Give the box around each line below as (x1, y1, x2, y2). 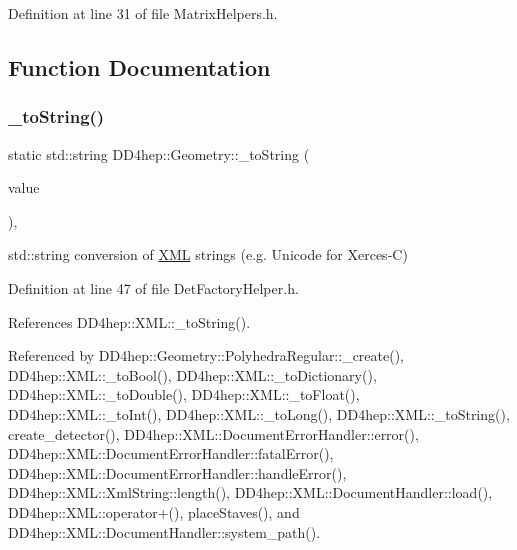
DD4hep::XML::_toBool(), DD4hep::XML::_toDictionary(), (8, 364, 377, 385)
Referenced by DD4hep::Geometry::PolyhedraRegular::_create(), (8, 345, 405, 366)
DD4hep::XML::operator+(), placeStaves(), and (8, 501, 300, 522)
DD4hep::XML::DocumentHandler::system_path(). (8, 521, 321, 542)
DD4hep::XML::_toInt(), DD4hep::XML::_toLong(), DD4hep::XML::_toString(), (8, 403, 510, 424)
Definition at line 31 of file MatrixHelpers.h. (8, 3, 278, 23)
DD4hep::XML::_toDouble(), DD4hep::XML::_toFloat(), (8, 384, 360, 405)
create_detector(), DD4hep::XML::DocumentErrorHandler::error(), (8, 423, 419, 444)
